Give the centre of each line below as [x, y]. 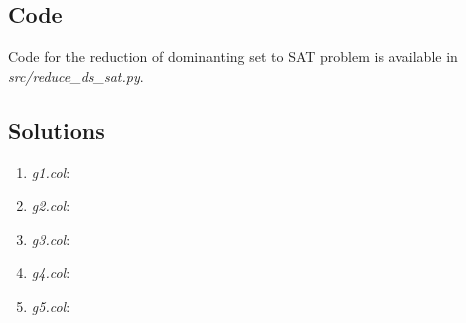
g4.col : [51, 272]
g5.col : [51, 305]
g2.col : [51, 205]
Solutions [56, 129]
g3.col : [51, 238]
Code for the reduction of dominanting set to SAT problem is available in [233, 56]
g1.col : [51, 171]
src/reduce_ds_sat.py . [76, 75]
